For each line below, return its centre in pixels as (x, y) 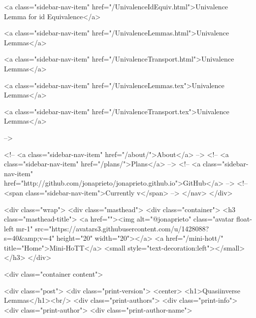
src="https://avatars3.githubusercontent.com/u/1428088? (122, 228)
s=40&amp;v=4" (29, 238)
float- (244, 219)
